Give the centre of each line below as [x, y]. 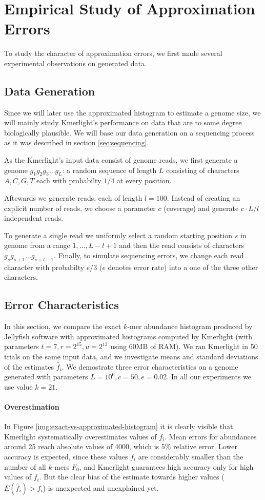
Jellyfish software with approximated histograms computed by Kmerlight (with [128, 336]
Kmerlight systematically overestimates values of [80, 436]
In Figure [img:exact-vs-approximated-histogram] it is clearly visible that [119, 426]
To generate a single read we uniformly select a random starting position [118, 235]
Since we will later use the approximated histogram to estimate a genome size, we [132, 112]
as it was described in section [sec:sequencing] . [77, 142]
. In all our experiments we [209, 377]
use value [18, 386]
